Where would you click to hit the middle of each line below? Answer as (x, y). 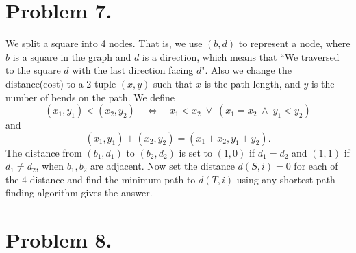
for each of (316, 166)
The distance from (44, 152)
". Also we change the (246, 70)
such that (173, 83)
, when (50, 166)
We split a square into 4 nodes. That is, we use (104, 43)
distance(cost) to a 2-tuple (61, 83)
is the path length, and (252, 83)
